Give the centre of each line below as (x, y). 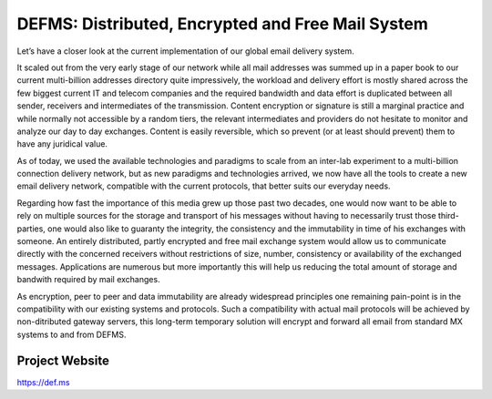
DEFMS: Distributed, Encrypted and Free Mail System (222, 24)
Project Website (63, 360)
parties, (31, 229)
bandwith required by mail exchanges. (88, 280)
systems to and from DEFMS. (72, 334)
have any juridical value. (62, 144)
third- (448, 216)
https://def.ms (43, 382)
